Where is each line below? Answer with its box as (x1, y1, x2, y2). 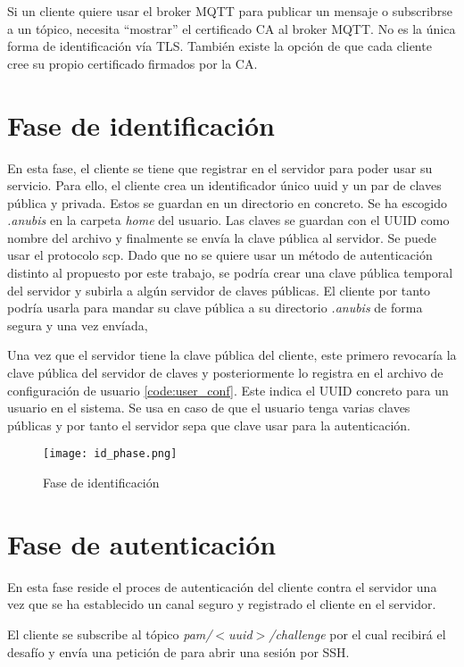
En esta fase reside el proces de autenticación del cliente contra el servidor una (7, 577, 437, 596)
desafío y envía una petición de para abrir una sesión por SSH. (7, 642, 350, 661)
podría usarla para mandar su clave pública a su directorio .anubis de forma (7, 298, 423, 317)
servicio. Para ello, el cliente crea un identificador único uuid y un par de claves (7, 176, 442, 195)
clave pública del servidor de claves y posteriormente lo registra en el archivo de (7, 363, 443, 382)
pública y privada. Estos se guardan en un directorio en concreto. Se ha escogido (7, 193, 448, 212)
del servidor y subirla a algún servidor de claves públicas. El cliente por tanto (7, 280, 431, 299)
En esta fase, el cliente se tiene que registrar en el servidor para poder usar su (7, 158, 433, 177)
